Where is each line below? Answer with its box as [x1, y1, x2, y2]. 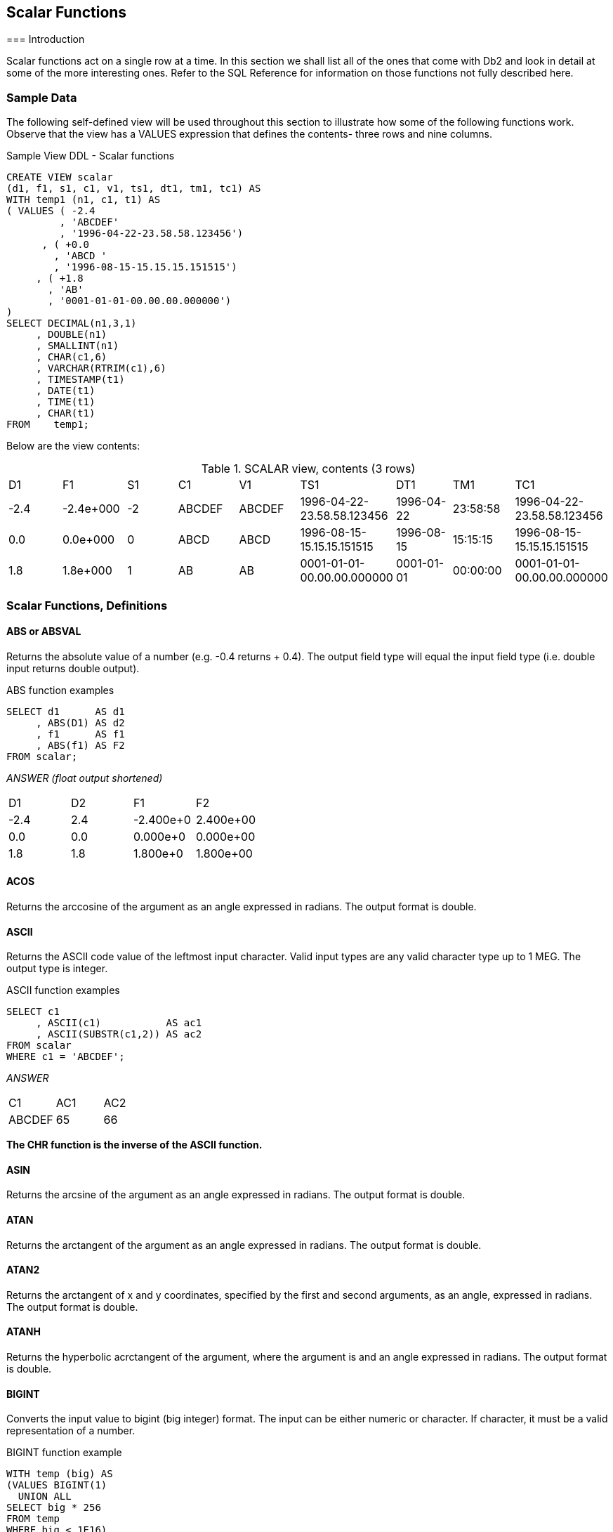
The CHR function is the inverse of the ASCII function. [6, 1139, 263, 1151]
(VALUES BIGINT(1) [6, 1479, 107, 1491]
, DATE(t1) [36, 385, 95, 397]
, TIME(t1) [36, 396, 95, 408]
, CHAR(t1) [36, 407, 95, 419]
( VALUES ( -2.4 [6, 205, 95, 217]
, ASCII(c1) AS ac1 [36, 1017, 202, 1029]
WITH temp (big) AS [6, 1468, 113, 1480]
